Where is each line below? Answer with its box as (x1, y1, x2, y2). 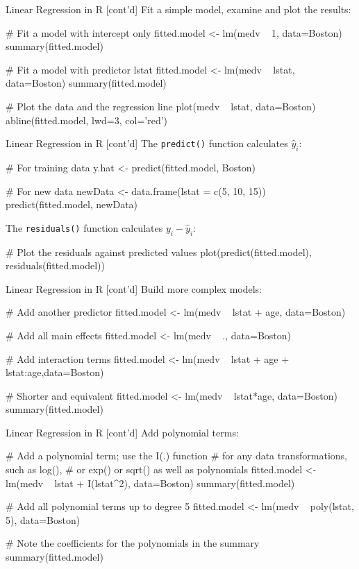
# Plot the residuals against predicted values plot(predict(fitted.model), (6, 244, 312, 259)
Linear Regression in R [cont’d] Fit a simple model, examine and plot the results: (6, 2, 351, 16)
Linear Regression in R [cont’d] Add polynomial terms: (6, 425, 239, 439)
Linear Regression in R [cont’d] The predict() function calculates (6, 136, 288, 151)
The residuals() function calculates (6, 220, 163, 235)
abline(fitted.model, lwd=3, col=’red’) (6, 112, 168, 127)
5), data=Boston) (6, 512, 81, 527)
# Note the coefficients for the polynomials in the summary (6, 536, 260, 550)
